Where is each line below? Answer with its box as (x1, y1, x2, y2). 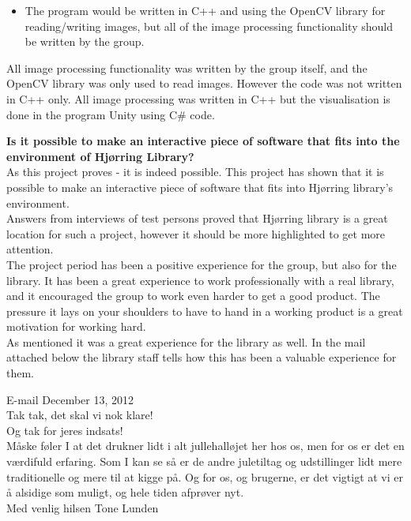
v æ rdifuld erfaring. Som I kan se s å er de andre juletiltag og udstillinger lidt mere (6, 453, 402, 470)
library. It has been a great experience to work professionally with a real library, (6, 272, 394, 288)
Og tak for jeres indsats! (6, 422, 123, 438)
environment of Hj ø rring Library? (6, 148, 194, 164)
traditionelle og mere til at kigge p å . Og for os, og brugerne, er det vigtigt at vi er (6, 468, 404, 485)
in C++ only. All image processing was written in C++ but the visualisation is (6, 90, 390, 107)
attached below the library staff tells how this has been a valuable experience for (6, 349, 397, 365)
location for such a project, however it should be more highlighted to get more (6, 225, 386, 242)
